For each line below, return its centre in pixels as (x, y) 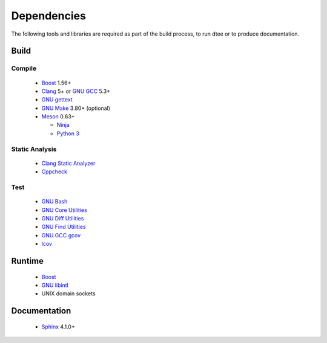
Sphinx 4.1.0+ (58, 327)
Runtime (27, 261)
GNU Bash (54, 202)
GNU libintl (55, 285)
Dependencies (48, 16)
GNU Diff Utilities (63, 218)
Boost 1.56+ (56, 83)
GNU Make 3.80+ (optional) (76, 108)
